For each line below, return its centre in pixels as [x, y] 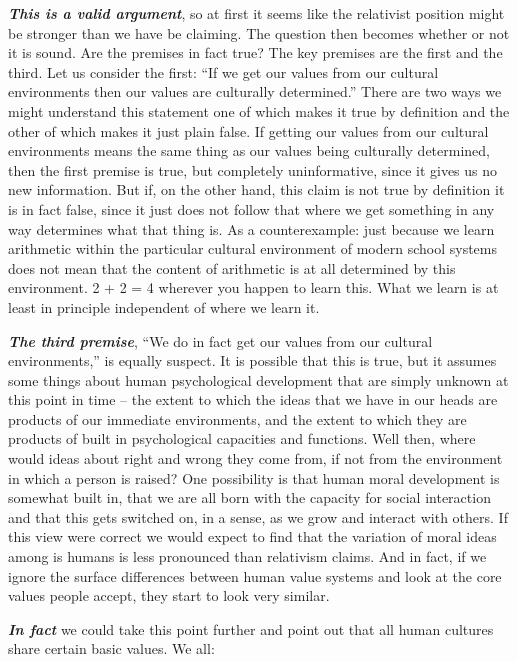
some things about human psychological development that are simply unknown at [258, 379]
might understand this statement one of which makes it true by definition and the [259, 110]
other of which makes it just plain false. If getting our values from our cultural [248, 130]
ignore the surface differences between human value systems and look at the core [255, 575]
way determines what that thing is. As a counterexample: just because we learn [251, 228]
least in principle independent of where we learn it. [164, 306]
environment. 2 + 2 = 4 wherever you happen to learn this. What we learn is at [253, 287]
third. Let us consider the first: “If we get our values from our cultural [223, 71]
